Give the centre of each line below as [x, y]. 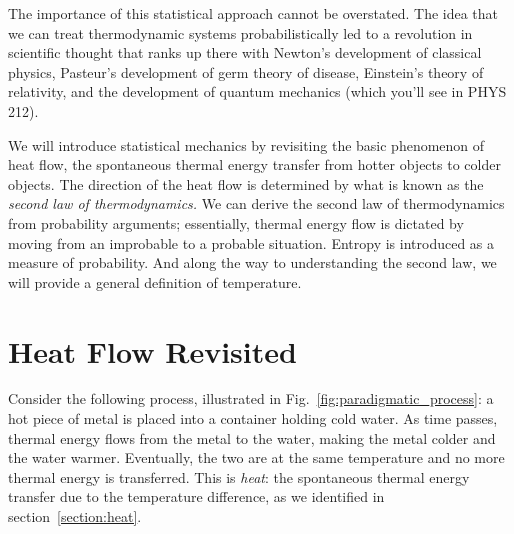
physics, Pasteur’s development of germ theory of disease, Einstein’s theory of [246, 71]
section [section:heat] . [75, 516]
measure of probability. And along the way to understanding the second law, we [252, 262]
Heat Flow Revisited [152, 350]
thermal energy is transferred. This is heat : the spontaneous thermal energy [239, 476]
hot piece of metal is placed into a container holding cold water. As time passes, [253, 418]
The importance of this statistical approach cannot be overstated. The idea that [253, 13]
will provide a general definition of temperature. [155, 281]
